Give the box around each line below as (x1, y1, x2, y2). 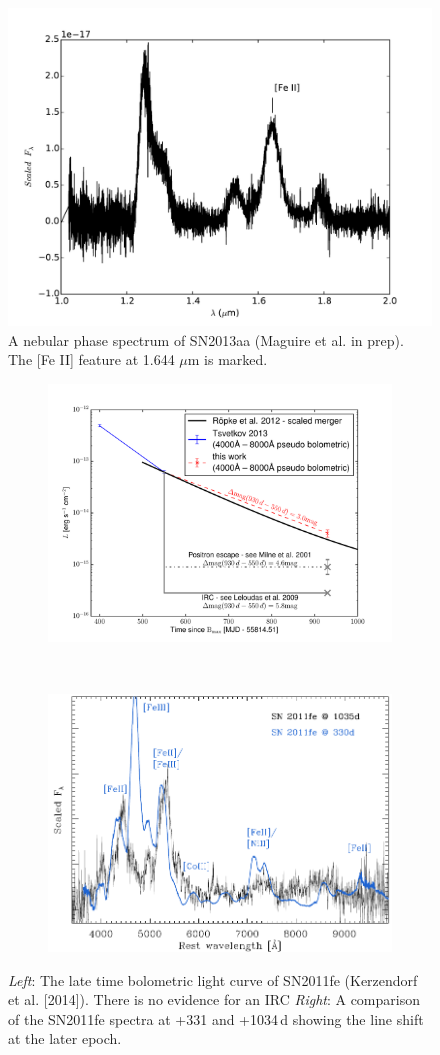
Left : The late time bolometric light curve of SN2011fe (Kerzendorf (8, 969, 418, 990)
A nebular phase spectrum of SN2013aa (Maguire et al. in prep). (8, 329, 404, 350)
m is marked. (187, 349, 268, 370)
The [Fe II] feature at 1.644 (8, 349, 175, 370)
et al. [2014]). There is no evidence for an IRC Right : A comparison (8, 989, 420, 1010)
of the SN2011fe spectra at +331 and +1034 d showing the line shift (8, 1008, 424, 1029)
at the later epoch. (8, 1028, 122, 1049)
